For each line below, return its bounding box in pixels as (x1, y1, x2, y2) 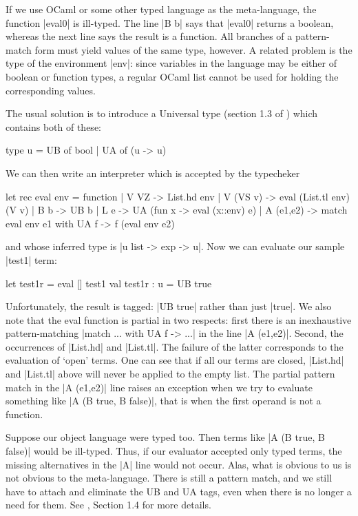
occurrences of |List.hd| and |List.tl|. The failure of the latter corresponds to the (6, 339, 344, 353)
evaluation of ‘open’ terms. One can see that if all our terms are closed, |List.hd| (6, 353, 344, 367)
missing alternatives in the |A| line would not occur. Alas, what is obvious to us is (6, 457, 352, 471)
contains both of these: (6, 119, 101, 134)
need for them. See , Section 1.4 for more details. (6, 497, 211, 512)
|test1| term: (6, 252, 57, 267)
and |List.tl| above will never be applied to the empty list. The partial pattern (6, 367, 335, 381)
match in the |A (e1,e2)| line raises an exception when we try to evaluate (6, 380, 313, 394)
